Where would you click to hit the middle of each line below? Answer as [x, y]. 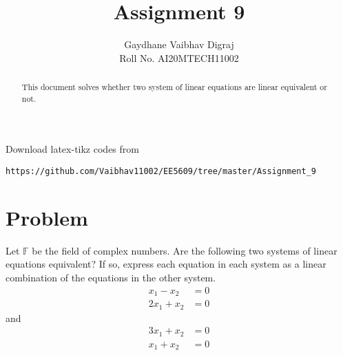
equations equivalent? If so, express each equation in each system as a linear [166, 264]
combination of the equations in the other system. [111, 277]
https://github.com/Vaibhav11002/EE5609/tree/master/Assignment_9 [161, 172]
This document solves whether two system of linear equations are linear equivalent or [174, 87]
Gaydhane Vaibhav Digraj [179, 44]
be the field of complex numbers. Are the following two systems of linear [185, 250]
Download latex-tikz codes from [72, 149]
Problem [47, 217]
